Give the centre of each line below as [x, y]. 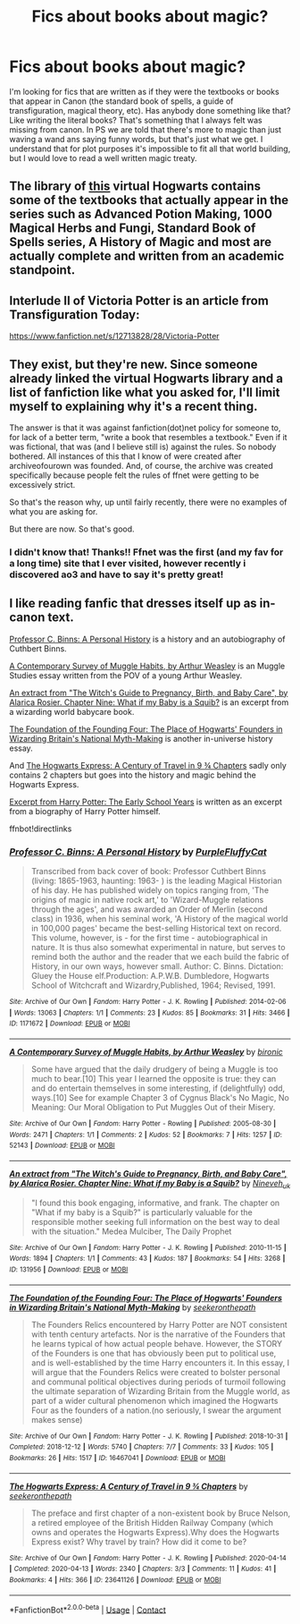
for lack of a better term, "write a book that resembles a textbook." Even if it [148, 437]
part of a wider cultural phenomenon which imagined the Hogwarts [154, 1400]
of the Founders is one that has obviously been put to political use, [154, 1353]
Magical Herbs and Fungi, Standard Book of [133, 229]
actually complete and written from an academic [147, 256]
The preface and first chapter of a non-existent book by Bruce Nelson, [161, 1513]
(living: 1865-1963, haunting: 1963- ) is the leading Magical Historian [157, 880]
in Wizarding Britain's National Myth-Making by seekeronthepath [133, 1307]
